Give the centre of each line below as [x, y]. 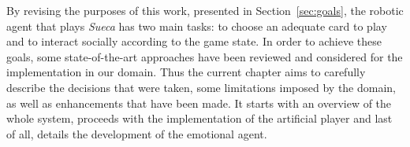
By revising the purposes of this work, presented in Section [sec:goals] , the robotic [205, 10]
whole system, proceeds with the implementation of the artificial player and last [199, 118]
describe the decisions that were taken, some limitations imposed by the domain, [201, 87]
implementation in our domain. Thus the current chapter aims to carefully [186, 72]
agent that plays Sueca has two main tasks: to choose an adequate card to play [197, 26]
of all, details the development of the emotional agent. [137, 133]
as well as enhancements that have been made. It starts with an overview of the [199, 103]
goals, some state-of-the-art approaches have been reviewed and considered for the [205, 56]
